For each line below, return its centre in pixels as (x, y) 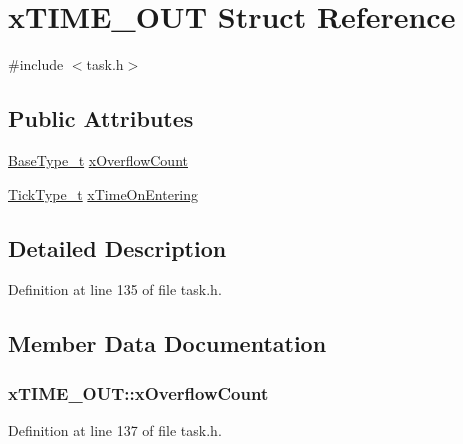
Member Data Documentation (167, 343)
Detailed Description (117, 247)
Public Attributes (101, 118)
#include (36, 64)
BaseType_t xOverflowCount (98, 159)
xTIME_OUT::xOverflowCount (138, 392)
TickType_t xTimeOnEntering (103, 193)
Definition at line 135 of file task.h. (115, 289)
